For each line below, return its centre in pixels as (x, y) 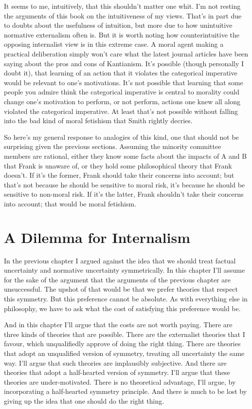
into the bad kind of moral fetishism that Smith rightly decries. (98, 121)
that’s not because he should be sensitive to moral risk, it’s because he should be (125, 184)
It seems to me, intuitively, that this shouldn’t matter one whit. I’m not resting (122, 6)
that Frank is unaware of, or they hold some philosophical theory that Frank (118, 165)
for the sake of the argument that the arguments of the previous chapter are (117, 279)
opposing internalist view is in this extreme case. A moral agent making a (114, 44)
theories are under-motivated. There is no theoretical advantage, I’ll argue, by (120, 381)
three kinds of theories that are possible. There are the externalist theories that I (125, 334)
